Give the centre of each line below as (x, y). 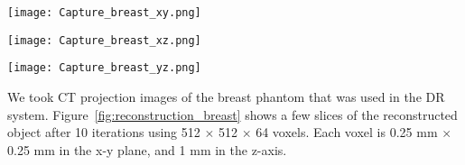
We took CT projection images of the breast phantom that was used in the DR (226, 96)
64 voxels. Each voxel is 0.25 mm (347, 132)
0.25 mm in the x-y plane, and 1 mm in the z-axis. (147, 149)
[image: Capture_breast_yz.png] (104, 68)
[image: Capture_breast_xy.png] (104, 13)
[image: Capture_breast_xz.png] (104, 40)
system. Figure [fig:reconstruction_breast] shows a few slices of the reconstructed (232, 114)
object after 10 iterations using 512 (104, 132)
